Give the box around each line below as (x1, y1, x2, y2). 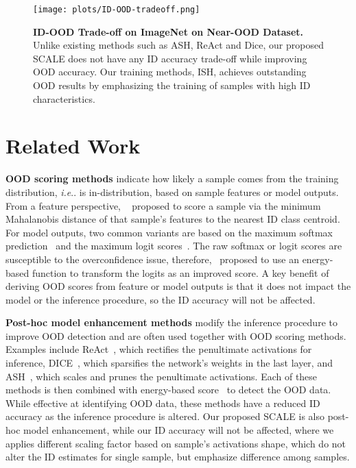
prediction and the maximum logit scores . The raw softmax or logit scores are (5, 238, 342, 253)
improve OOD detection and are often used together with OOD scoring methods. (5, 328, 346, 343)
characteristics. (33, 91, 95, 106)
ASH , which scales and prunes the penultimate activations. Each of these (5, 369, 318, 383)
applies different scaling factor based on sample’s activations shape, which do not (5, 436, 346, 450)
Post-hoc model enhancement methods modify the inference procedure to (5, 315, 337, 330)
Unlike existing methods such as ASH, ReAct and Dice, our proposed (33, 38, 324, 52)
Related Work (5, 132, 141, 160)
